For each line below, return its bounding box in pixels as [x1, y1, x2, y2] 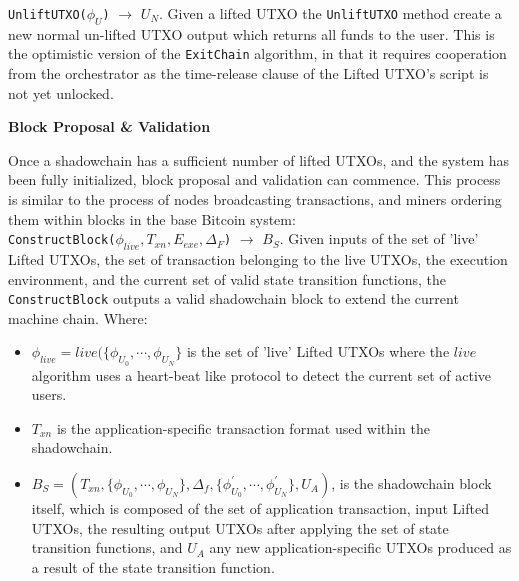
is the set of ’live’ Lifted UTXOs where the [186, 341, 450, 362]
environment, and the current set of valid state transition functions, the [8, 268, 446, 289]
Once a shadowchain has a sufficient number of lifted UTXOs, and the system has [8, 149, 510, 170]
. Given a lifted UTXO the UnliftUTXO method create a [159, 3, 502, 23]
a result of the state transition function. [31, 556, 275, 577]
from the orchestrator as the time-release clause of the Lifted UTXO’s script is [8, 63, 489, 84]
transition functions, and [31, 537, 183, 558]
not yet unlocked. [8, 82, 114, 103]
